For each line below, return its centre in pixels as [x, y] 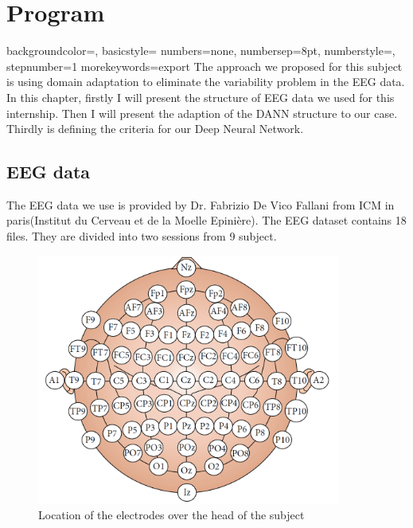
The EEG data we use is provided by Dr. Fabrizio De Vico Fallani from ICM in [201, 204]
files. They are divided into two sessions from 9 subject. [142, 236]
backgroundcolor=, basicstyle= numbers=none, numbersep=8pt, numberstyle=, [201, 51]
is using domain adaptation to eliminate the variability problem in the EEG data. [206, 82]
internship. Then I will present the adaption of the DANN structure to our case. [202, 113]
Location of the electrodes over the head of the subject [171, 514]
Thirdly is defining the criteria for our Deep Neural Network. [155, 129]
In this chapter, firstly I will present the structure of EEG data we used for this [201, 97]
